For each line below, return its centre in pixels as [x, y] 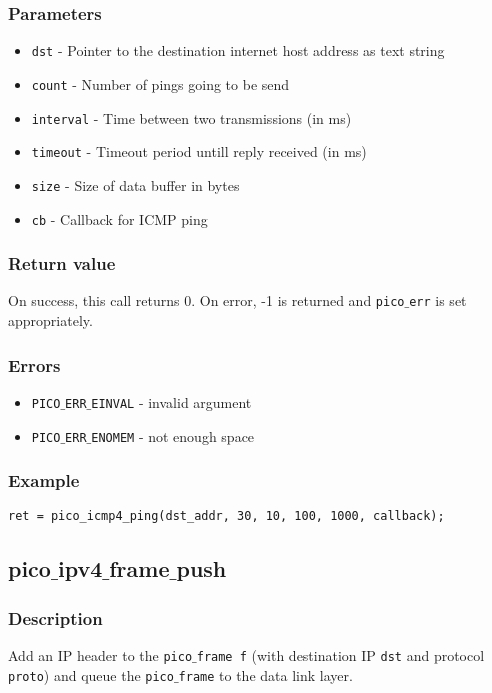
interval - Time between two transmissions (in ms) [191, 117]
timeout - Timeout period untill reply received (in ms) [199, 151]
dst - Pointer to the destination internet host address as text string [238, 50]
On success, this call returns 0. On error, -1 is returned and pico [206, 300]
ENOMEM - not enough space [173, 435]
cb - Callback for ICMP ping [119, 218]
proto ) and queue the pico [91, 674]
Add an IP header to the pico [100, 655]
